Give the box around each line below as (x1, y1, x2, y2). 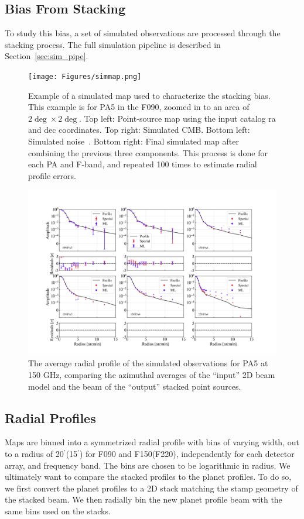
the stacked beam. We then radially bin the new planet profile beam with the (5, 493, 282, 506)
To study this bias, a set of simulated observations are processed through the (5, 27, 281, 39)
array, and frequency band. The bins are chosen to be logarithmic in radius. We (5, 459, 291, 471)
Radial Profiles (5, 408, 96, 427)
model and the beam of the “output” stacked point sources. (28, 380, 241, 392)
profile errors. (28, 169, 76, 181)
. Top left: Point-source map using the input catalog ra (79, 112, 276, 124)
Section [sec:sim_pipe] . (5, 50, 88, 62)
